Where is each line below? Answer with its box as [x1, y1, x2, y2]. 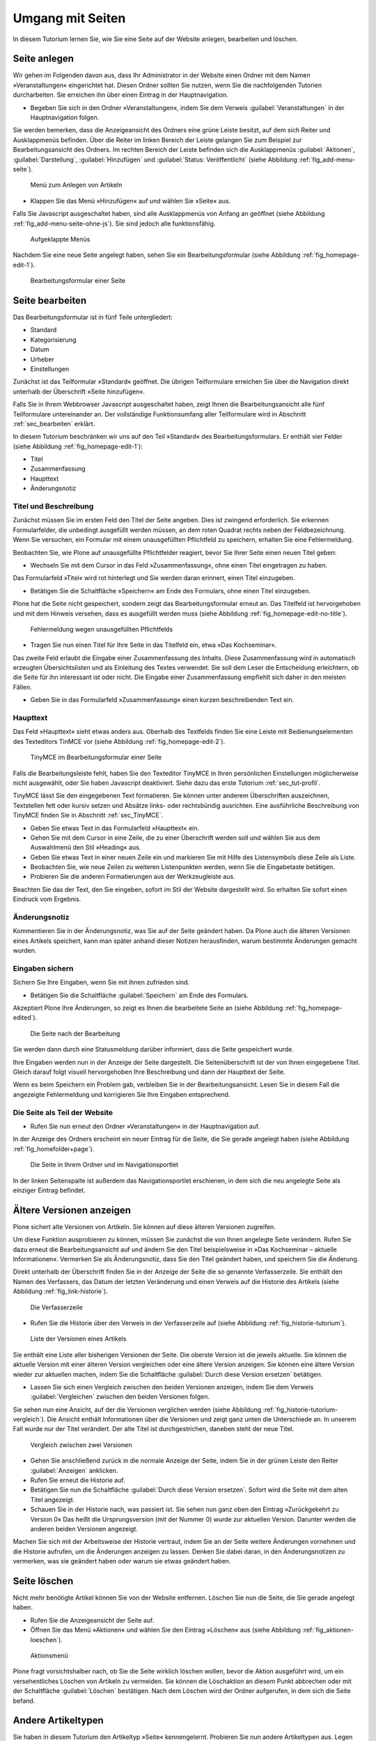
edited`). [13, 1013, 38, 1022]
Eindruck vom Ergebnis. [13, 895, 81, 903]
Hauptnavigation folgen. [30, 114, 100, 122]
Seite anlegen [13, 53, 75, 65]
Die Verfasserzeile [30, 1303, 83, 1311]
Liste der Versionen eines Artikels [30, 1334, 127, 1343]
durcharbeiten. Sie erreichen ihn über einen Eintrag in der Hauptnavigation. [13, 91, 228, 99]
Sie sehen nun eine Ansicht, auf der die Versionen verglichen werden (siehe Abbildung [13, 1405, 262, 1414]
